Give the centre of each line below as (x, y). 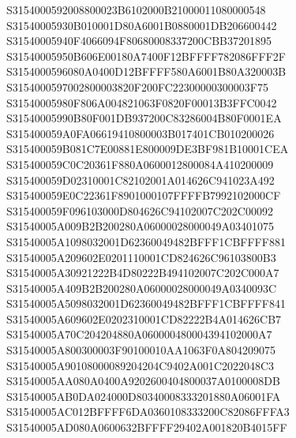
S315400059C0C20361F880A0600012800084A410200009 (140, 164)
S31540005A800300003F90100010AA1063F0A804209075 (141, 350)
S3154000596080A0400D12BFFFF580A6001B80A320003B (146, 71)
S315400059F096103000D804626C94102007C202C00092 (140, 210)
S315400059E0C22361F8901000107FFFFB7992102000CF (144, 195)
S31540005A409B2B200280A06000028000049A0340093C (142, 288)
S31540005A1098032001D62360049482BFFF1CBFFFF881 (146, 241)
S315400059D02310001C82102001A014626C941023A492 (141, 180)
